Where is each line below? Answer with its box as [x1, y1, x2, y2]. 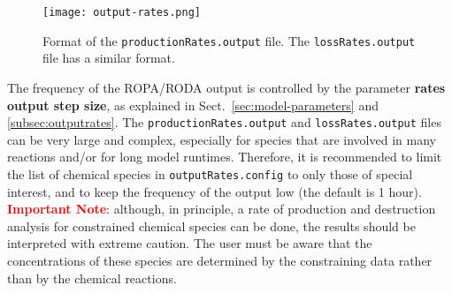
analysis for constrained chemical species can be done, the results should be [7, 216, 416, 235]
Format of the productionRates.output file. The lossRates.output [42, 31, 416, 49]
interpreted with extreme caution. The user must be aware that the [7, 234, 372, 252]
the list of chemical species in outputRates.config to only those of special [7, 164, 413, 183]
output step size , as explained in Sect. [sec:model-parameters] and [7, 95, 379, 114]
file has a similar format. [42, 49, 175, 67]
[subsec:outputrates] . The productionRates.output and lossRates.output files [7, 113, 441, 131]
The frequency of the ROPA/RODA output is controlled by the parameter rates [7, 78, 446, 96]
